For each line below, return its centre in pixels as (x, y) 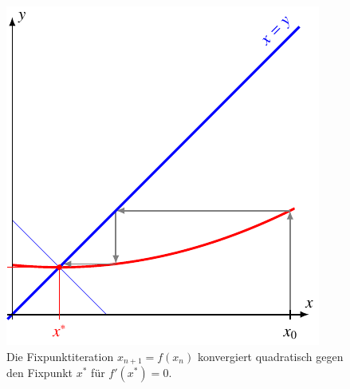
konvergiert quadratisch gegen (270, 356)
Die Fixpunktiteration (60, 356)
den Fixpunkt (40, 373)
